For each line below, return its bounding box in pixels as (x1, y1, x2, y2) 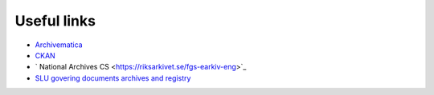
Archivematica (35, 40, 84, 49)
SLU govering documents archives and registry (35, 73, 191, 83)
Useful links (14, 12, 96, 30)
